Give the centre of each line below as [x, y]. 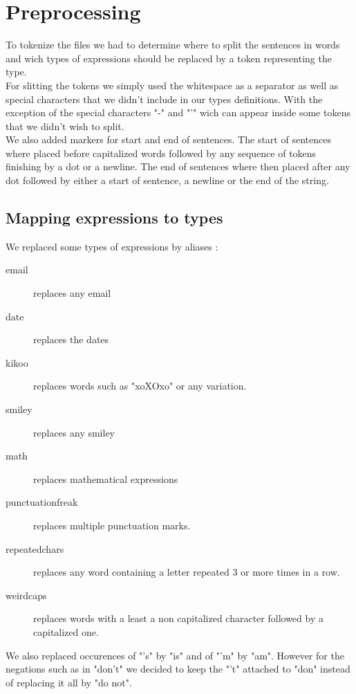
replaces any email [72, 293]
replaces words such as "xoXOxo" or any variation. [140, 386]
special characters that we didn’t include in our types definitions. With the [164, 99]
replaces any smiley [74, 432]
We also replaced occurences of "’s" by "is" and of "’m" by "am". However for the [175, 655]
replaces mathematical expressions [106, 478]
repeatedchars [35, 548]
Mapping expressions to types [114, 218]
